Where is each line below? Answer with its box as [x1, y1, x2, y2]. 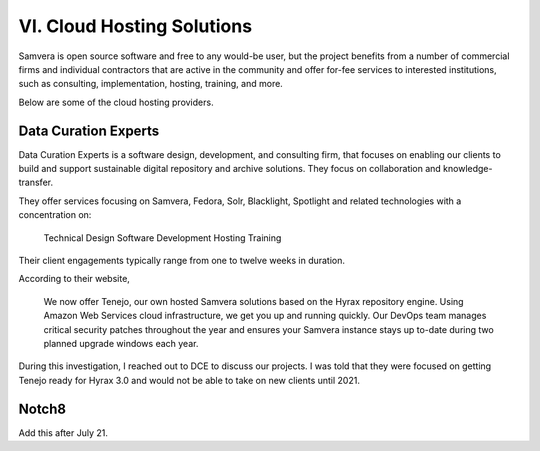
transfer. [18, 176, 54, 189]
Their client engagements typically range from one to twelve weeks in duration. [18, 254, 345, 266]
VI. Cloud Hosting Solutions [18, 15, 253, 37]
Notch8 [18, 400, 67, 417]
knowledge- [443, 163, 493, 175]
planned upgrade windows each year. [43, 337, 199, 349]
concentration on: [18, 209, 92, 221]
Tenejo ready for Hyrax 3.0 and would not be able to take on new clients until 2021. [18, 374, 360, 386]
